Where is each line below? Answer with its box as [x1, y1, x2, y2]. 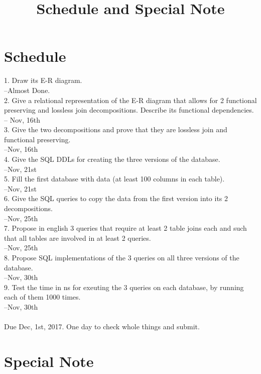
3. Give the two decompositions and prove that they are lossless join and [4, 124, 227, 135]
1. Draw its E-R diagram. [4, 75, 82, 85]
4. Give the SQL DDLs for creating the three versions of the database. [4, 154, 220, 164]
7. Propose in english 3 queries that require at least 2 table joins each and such [4, 223, 247, 233]
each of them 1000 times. [4, 292, 81, 302]
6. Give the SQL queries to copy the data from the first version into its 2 [4, 193, 228, 204]
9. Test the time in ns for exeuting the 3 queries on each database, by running [4, 282, 244, 292]
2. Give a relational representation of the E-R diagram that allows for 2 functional [4, 95, 257, 105]
